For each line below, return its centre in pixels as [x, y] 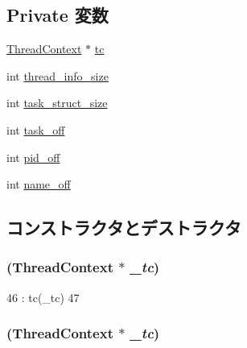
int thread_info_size [58, 75]
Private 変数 [58, 15]
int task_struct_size [57, 103]
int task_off [36, 129]
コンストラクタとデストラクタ [124, 228]
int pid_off [33, 157]
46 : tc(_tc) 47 [43, 297]
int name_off [39, 184]
